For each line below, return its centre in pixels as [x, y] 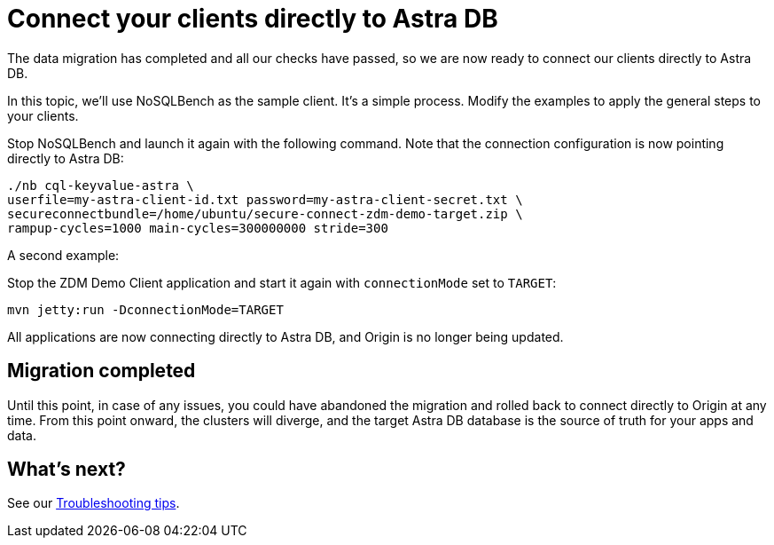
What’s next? [66, 470]
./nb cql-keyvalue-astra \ [101, 185]
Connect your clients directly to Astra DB [253, 19]
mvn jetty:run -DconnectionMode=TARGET [145, 309]
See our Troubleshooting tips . [94, 503]
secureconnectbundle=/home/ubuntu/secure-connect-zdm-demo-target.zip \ [265, 213]
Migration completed [102, 371]
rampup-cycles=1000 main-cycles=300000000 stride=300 [198, 228]
